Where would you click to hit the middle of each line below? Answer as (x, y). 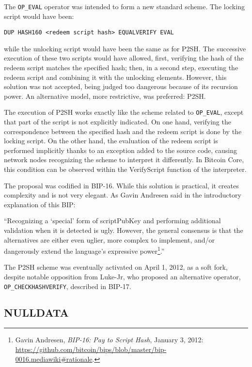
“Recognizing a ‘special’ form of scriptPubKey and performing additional (112, 221)
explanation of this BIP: (40, 204)
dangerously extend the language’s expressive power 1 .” (84, 250)
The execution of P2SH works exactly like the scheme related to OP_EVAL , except (124, 112)
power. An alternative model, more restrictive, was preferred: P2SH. (105, 96)
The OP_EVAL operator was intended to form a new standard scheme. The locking (124, 6)
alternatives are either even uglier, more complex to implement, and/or (110, 239)
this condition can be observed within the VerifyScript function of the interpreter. (125, 169)
